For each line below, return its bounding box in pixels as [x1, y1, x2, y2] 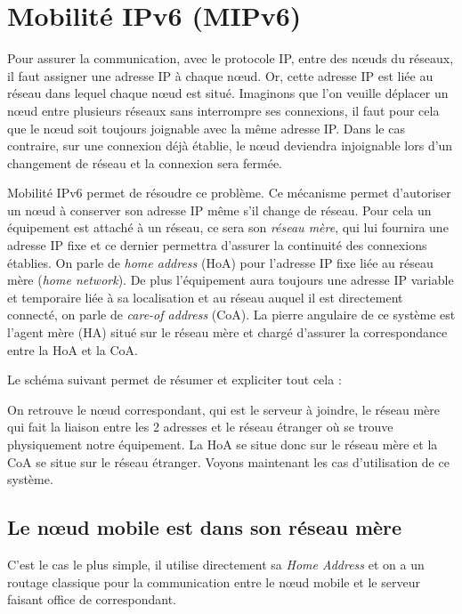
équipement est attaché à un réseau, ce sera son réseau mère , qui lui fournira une [7, 218, 449, 237]
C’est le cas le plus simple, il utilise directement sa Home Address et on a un [7, 554, 425, 573]
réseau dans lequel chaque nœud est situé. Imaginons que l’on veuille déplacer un [7, 84, 449, 102]
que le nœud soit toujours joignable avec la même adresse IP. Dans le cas [7, 118, 405, 137]
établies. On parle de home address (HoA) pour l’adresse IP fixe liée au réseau [7, 253, 434, 271]
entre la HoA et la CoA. [7, 340, 139, 359]
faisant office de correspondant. [7, 590, 177, 609]
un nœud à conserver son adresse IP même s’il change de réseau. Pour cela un [7, 200, 432, 219]
